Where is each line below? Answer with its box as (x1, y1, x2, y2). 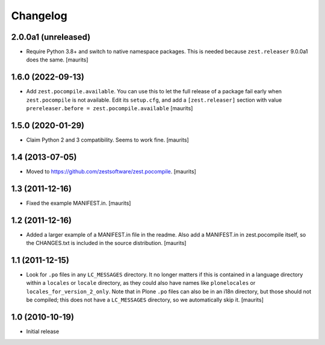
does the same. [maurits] (26, 56, 88, 63)
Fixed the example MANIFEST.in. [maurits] (26, 199, 131, 207)
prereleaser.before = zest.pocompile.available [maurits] (26, 105, 193, 112)
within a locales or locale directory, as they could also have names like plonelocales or (26, 279, 256, 287)
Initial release (26, 328, 60, 335)
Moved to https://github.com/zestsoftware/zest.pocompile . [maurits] (26, 167, 197, 175)
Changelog (11, 9, 67, 22)
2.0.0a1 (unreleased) (11, 32, 91, 42)
